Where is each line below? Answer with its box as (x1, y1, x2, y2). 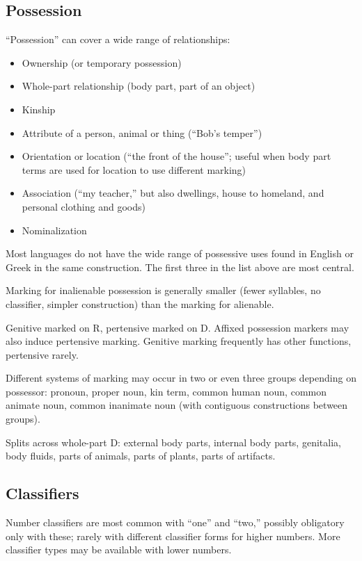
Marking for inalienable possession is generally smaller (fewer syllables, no (6, 283, 321, 298)
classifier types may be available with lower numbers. (6, 542, 232, 557)
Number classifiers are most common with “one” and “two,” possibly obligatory (6, 515, 345, 530)
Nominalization (22, 222, 87, 237)
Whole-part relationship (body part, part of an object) (22, 79, 255, 93)
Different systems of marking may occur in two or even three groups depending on (6, 371, 356, 385)
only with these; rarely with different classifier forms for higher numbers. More (6, 528, 340, 543)
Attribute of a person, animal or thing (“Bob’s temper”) (22, 125, 262, 140)
